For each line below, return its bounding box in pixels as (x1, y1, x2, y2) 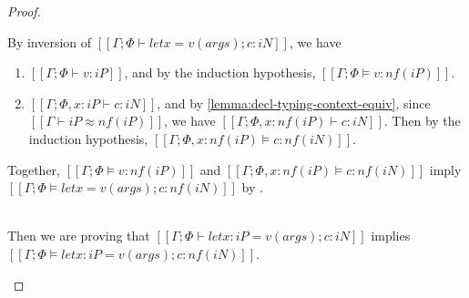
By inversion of (7, 32, 92, 51)
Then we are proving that (7, 226, 150, 245)
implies (371, 226, 411, 245)
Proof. (7, 2, 41, 20)
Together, (7, 159, 60, 179)
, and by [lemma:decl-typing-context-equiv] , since (157, 93, 431, 112)
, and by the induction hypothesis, (124, 63, 316, 82)
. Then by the (383, 111, 461, 130)
